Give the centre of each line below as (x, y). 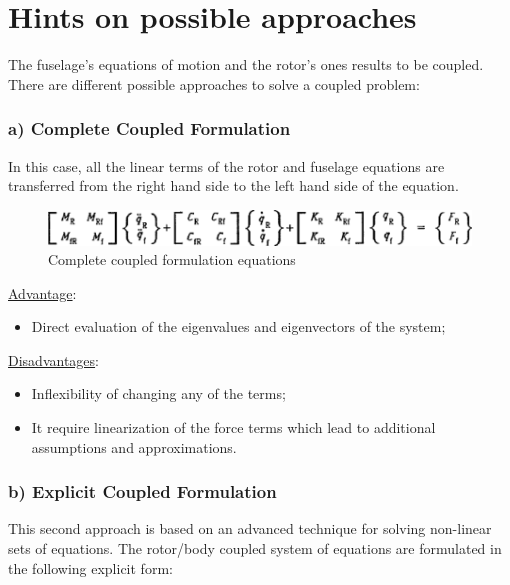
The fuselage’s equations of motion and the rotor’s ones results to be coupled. (246, 64)
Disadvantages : (53, 359)
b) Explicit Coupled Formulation (142, 491)
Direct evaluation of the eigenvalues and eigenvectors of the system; (238, 326)
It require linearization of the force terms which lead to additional (233, 427)
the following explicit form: (90, 567)
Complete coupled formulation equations (172, 259)
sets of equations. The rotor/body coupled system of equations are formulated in (255, 548)
